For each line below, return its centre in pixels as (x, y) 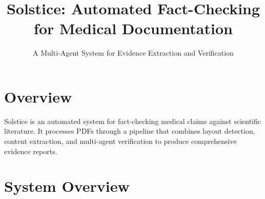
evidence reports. (31, 151)
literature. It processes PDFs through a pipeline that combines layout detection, (130, 131)
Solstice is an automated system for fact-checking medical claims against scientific (133, 121)
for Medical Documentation (133, 28)
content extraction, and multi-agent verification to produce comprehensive (120, 141)
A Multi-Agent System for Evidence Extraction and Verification (133, 53)
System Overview (67, 186)
